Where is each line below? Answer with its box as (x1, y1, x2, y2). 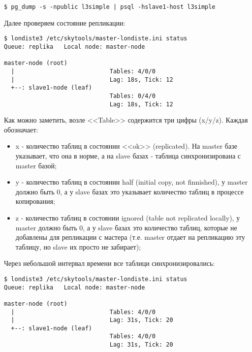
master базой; (15, 160, 57, 170)
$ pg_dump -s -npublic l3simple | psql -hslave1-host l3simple (4, 3, 216, 10)
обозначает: (4, 124, 38, 134)
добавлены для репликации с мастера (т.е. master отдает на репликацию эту (15, 232, 245, 242)
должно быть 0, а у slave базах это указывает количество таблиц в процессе (15, 186, 244, 196)
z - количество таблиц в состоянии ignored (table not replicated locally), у (15, 212, 240, 223)
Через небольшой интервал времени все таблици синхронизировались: (4, 258, 215, 268)
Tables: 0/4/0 (109, 92, 156, 99)
